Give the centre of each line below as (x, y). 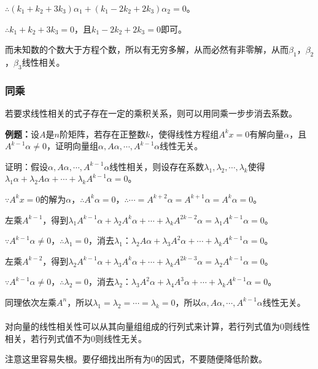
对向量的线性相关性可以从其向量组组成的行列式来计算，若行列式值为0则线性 (157, 326)
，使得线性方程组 (184, 134)
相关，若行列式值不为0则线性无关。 (76, 338)
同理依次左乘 (31, 302)
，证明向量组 (72, 146)
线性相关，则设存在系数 (157, 166)
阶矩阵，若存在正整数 (102, 134)
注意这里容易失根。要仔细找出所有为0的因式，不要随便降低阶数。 (136, 359)
